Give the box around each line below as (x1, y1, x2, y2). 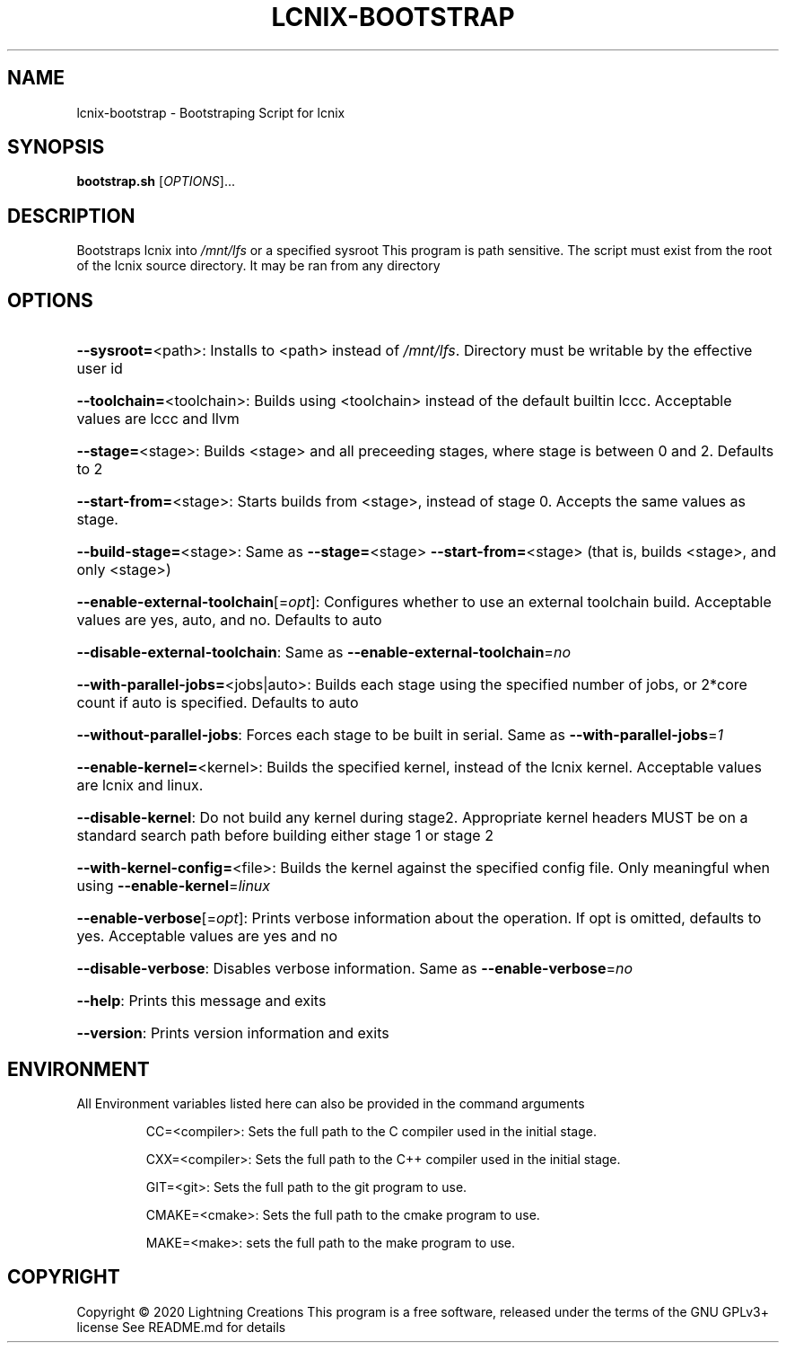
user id (76, 359, 123, 378)
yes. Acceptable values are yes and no (76, 927, 338, 946)
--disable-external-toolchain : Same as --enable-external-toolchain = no (76, 643, 572, 662)
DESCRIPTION (7, 204, 135, 227)
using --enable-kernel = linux (76, 877, 271, 896)
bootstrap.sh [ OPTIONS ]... (76, 173, 236, 190)
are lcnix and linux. (76, 776, 204, 795)
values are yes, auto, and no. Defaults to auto (76, 611, 382, 630)
